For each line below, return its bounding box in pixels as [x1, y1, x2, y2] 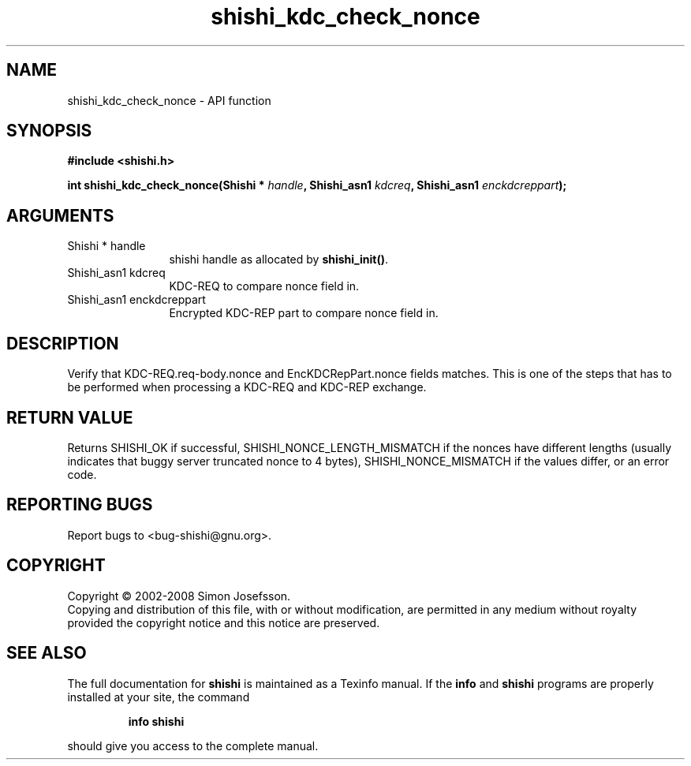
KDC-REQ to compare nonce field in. [169, 279, 360, 293]
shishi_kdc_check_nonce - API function [67, 93, 271, 107]
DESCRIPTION [6, 333, 119, 353]
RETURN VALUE [6, 407, 133, 428]
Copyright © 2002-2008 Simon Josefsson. [67, 589, 291, 603]
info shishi [128, 714, 185, 728]
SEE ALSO [6, 643, 87, 663]
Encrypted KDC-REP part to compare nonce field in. [169, 306, 439, 320]
